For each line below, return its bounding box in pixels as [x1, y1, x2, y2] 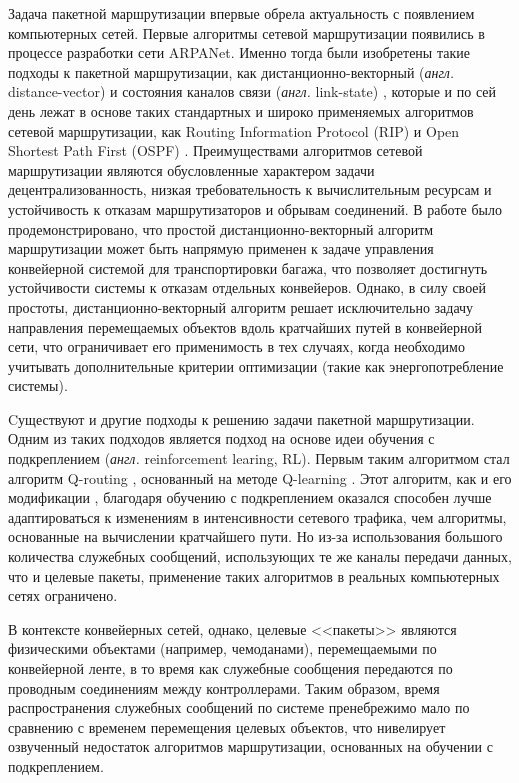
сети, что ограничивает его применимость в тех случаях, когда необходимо [8, 336, 465, 357]
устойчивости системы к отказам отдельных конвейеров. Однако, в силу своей [8, 277, 487, 298]
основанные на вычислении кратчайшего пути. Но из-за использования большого [8, 526, 503, 547]
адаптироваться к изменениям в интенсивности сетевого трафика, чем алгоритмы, [8, 506, 507, 527]
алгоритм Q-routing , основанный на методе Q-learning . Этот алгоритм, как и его [8, 467, 512, 488]
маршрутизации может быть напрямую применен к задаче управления [8, 238, 434, 259]
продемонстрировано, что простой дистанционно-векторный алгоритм [8, 218, 434, 239]
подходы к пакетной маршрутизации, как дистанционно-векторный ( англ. [8, 61, 455, 82]
